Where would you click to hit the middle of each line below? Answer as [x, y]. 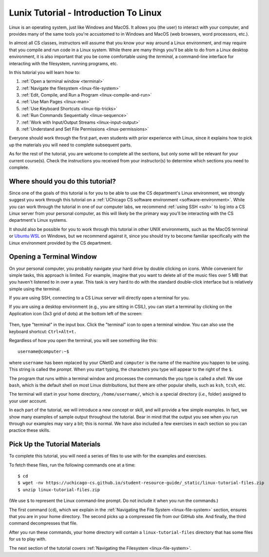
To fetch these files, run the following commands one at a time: [72, 465]
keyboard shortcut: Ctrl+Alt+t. [43, 331]
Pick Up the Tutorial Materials [55, 444]
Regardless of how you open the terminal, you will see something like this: [83, 341]
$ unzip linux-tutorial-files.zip [59, 490]
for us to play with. [28, 539]
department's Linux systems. [38, 220]
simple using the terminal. [35, 289]
